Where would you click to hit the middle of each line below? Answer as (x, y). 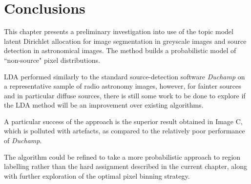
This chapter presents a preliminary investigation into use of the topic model (119, 31)
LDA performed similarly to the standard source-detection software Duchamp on (125, 76)
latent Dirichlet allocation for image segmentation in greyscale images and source (125, 41)
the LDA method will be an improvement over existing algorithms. (104, 105)
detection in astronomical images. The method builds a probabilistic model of (120, 50)
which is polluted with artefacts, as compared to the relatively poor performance (125, 131)
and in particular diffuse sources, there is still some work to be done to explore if (125, 95)
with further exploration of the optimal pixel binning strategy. (97, 175)
